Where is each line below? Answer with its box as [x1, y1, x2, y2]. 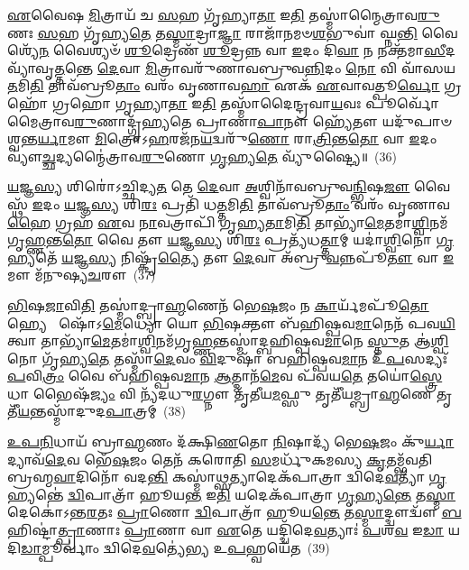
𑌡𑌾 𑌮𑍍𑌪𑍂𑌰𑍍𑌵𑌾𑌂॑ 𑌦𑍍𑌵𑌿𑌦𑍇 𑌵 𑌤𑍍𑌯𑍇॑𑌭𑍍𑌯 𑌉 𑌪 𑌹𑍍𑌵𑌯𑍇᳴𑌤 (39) [20, 538, 330, 556]
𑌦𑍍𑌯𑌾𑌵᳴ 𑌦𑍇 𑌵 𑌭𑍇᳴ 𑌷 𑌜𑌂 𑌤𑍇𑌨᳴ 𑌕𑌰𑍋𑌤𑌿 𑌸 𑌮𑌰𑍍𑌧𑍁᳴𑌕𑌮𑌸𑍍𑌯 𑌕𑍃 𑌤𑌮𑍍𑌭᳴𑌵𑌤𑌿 [7, 449, 433, 468]
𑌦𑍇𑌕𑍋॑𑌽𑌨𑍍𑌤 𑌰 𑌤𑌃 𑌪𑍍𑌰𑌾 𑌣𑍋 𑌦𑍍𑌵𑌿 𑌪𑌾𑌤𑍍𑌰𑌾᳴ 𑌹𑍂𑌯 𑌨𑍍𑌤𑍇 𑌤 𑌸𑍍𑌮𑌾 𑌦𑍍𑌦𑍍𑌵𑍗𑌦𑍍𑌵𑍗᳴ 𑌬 [7, 502, 462, 521]
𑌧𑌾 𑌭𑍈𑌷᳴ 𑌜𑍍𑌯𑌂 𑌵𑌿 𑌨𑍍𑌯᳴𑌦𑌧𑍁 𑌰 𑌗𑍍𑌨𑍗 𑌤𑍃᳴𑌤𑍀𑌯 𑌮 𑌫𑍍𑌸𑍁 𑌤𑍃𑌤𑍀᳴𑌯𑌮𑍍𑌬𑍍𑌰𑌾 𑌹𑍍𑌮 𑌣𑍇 [7, 383, 433, 402]
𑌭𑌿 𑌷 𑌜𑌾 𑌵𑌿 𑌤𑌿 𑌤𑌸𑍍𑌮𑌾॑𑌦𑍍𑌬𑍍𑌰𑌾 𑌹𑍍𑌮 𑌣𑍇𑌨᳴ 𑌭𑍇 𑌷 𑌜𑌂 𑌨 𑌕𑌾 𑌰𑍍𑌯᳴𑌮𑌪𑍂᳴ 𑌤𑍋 [7, 295, 429, 314]
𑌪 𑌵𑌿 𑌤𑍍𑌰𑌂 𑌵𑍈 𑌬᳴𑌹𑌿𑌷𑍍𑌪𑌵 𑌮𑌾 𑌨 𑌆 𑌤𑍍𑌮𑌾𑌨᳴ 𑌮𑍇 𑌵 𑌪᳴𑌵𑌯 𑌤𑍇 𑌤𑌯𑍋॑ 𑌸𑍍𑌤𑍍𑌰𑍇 [7, 366, 443, 385]
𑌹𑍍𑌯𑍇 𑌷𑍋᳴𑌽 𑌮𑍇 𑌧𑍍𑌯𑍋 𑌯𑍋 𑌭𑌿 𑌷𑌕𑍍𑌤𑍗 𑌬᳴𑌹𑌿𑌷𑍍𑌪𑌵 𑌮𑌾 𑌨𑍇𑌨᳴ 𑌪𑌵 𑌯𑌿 [7, 313, 455, 332]
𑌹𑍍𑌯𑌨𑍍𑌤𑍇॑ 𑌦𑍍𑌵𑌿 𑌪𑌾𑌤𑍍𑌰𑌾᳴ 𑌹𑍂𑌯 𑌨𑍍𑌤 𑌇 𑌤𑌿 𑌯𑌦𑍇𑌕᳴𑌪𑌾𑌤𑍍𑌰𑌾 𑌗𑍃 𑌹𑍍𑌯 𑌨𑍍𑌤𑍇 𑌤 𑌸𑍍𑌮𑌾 [7, 484, 456, 503]
